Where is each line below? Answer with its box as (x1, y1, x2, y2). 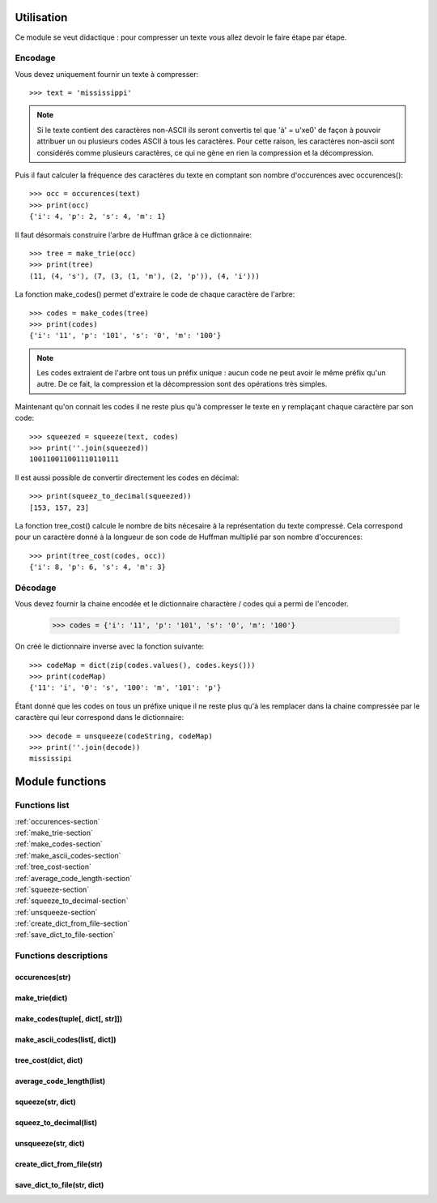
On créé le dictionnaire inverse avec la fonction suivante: (15, 641, 205, 652)
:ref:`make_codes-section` (15, 839, 103, 849)
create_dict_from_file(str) (15, 1159, 103, 1169)
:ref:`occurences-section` (15, 816, 100, 826)
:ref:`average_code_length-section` (15, 873, 133, 883)
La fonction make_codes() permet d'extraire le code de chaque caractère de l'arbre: (15, 289, 295, 299)
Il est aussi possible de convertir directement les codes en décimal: (15, 473, 240, 482)
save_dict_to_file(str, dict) (15, 1180, 104, 1190)
